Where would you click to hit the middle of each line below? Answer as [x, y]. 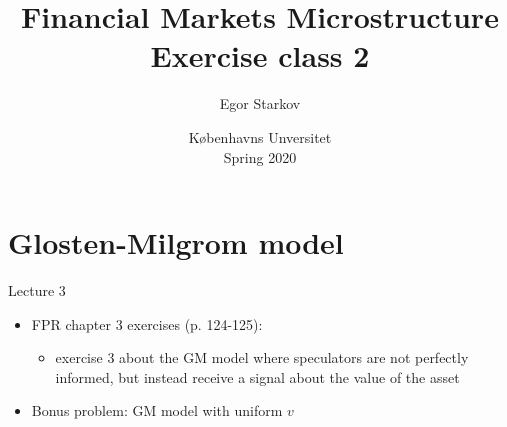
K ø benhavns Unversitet [260, 136]
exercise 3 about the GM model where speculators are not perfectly [262, 357]
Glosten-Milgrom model [176, 242]
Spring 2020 [260, 156]
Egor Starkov [260, 103]
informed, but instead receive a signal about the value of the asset [257, 376]
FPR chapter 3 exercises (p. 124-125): [147, 323]
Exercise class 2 [260, 55]
